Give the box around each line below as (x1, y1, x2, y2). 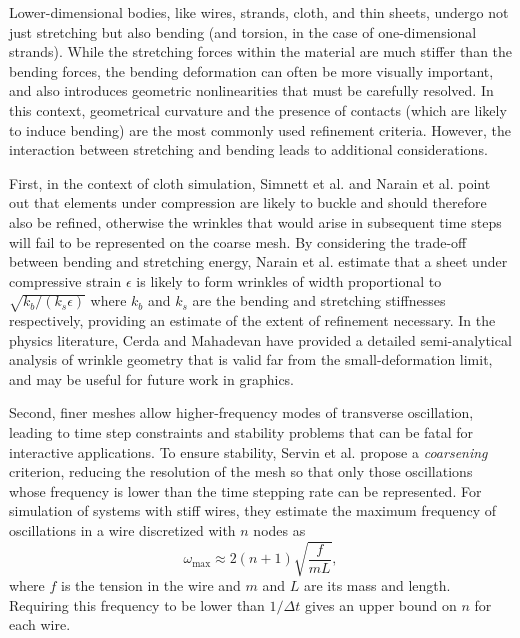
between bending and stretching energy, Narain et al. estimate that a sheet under (9, 251, 508, 272)
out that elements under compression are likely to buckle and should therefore (9, 192, 487, 213)
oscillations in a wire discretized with (9, 520, 236, 541)
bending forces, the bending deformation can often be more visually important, (9, 60, 494, 81)
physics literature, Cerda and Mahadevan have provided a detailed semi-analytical (9, 329, 512, 350)
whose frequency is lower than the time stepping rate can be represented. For (9, 480, 482, 501)
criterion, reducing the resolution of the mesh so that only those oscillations (9, 461, 473, 482)
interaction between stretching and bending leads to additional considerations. (9, 139, 488, 160)
